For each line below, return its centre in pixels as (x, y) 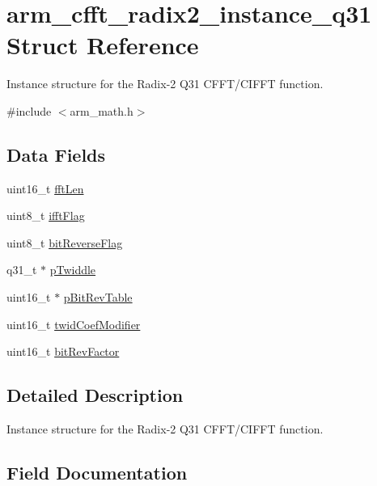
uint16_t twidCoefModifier (74, 324)
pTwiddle (73, 270)
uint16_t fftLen (45, 188)
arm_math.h (102, 110)
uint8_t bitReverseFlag (65, 242)
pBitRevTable (98, 297)
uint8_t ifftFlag (46, 216)
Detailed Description (95, 395)
